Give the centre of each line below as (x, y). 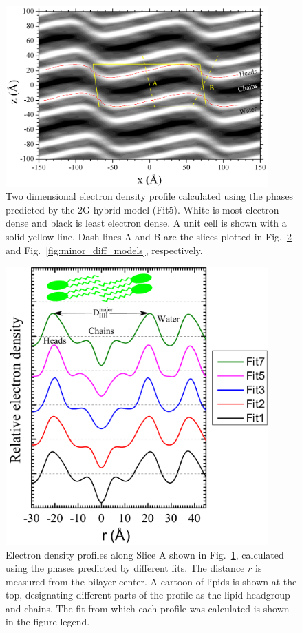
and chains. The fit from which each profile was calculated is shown (148, 608)
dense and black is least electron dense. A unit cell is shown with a (146, 223)
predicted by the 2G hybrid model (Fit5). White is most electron (142, 209)
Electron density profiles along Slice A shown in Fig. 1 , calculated (145, 554)
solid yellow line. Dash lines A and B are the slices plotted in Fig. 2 (149, 237)
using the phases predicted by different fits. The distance (125, 568)
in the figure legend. (48, 622)
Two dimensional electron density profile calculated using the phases (150, 196)
